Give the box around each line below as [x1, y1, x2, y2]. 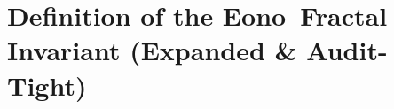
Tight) [7, 66, 87, 103]
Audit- [306, 32, 388, 68]
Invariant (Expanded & [7, 32, 297, 68]
